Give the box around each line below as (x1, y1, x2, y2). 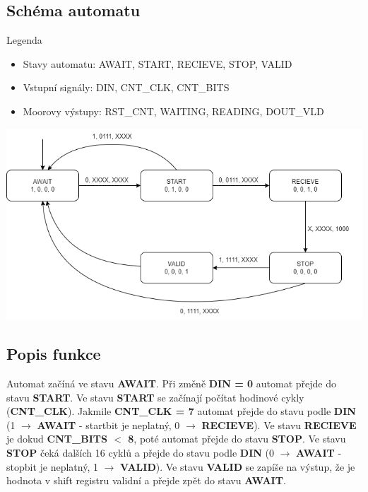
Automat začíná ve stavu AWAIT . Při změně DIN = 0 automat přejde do (6, 375, 336, 390)
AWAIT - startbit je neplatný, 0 (37, 417, 180, 432)
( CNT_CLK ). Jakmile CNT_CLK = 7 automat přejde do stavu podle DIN (6, 404, 356, 418)
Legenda (6, 33, 42, 47)
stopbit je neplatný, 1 (6, 459, 98, 474)
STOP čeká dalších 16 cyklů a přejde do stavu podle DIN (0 (6, 445, 274, 459)
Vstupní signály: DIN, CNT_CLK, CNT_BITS (23, 80, 230, 95)
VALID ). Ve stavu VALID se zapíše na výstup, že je (120, 459, 355, 474)
